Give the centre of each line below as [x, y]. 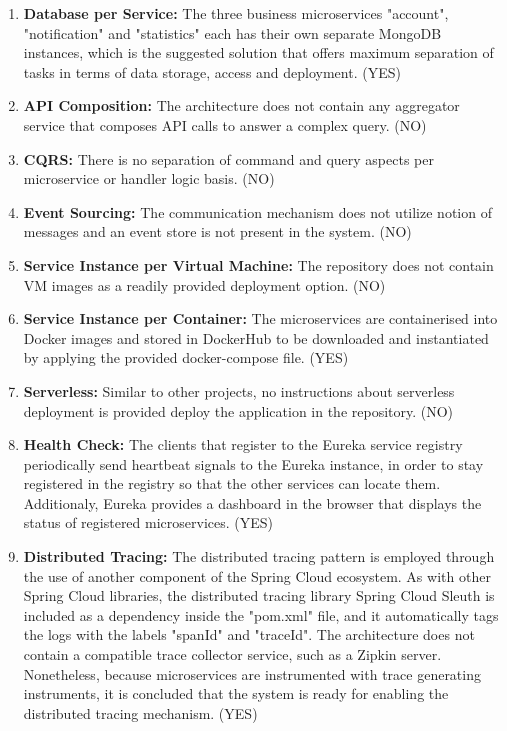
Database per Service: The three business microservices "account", [236, 13]
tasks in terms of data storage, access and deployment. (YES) [212, 71]
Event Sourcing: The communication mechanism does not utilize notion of [257, 211]
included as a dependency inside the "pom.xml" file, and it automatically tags [261, 614]
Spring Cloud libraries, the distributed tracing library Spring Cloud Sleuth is [259, 595]
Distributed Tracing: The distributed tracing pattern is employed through [259, 556]
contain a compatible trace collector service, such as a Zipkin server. [232, 654]
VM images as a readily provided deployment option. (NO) [204, 284]
